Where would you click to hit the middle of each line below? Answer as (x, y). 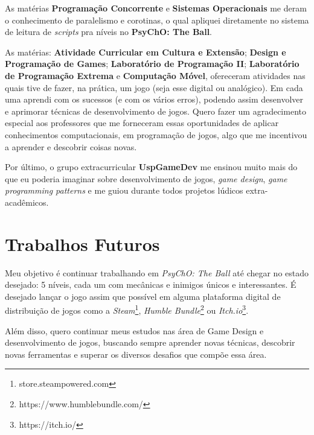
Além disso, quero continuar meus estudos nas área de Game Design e (134, 330)
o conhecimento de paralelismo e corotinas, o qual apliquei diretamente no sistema (157, 20)
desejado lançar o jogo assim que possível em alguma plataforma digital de (143, 296)
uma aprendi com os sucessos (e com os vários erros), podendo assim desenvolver (154, 99)
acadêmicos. (27, 202)
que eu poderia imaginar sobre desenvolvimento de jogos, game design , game (146, 178)
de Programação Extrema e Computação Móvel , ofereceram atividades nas (155, 75)
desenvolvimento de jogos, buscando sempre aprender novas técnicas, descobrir (150, 342)
